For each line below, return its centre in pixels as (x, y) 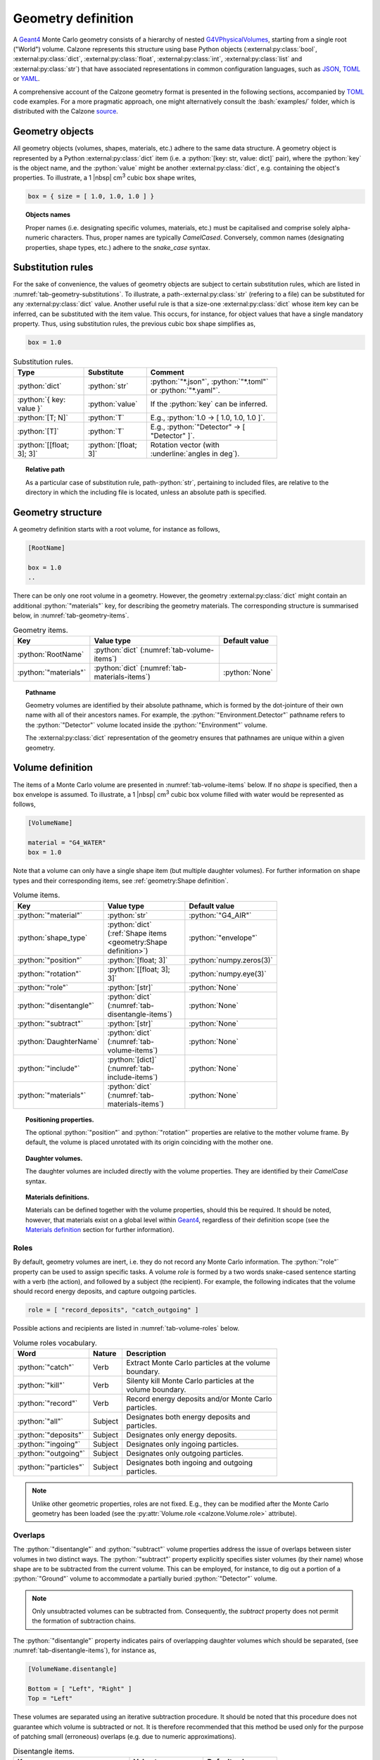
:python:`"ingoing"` (49, 1445)
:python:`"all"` (40, 1421)
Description (146, 1354)
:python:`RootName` (51, 654)
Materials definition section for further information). (100, 1230)
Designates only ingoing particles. (183, 1445)
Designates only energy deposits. (182, 1435)
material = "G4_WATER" (67, 843)
